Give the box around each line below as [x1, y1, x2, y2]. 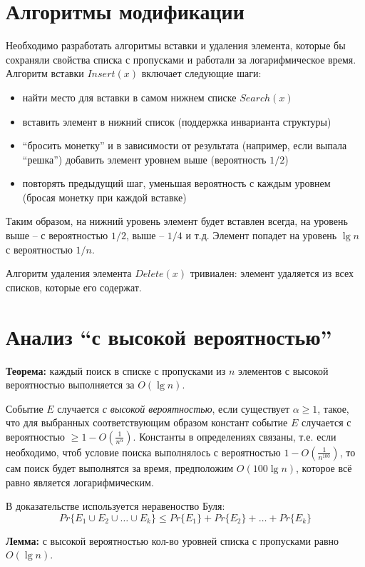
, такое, [317, 401, 349, 416]
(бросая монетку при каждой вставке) [22, 189, 187, 204]
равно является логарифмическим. [6, 474, 154, 489]
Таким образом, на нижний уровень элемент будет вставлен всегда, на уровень [6, 214, 348, 229]
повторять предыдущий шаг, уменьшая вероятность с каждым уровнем [22, 176, 331, 191]
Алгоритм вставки [6, 66, 84, 81]
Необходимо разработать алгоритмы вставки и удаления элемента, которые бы [6, 38, 346, 53]
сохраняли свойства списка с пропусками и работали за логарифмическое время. [6, 51, 356, 66]
